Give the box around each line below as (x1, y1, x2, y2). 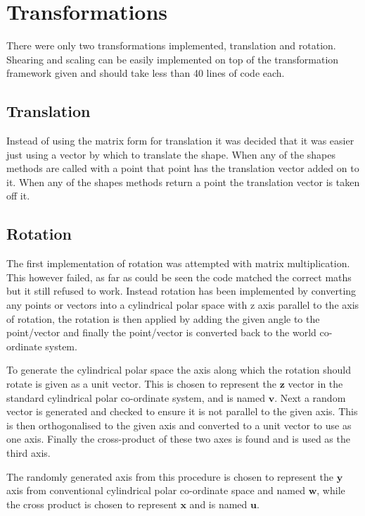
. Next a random (274, 390, 346, 405)
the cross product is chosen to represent (6, 496, 177, 511)
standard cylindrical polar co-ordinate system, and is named (6, 390, 265, 405)
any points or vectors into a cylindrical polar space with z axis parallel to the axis (6, 297, 359, 312)
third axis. (6, 446, 51, 460)
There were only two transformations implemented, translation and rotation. (6, 38, 336, 53)
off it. (6, 188, 30, 203)
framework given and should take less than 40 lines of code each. (6, 66, 285, 80)
